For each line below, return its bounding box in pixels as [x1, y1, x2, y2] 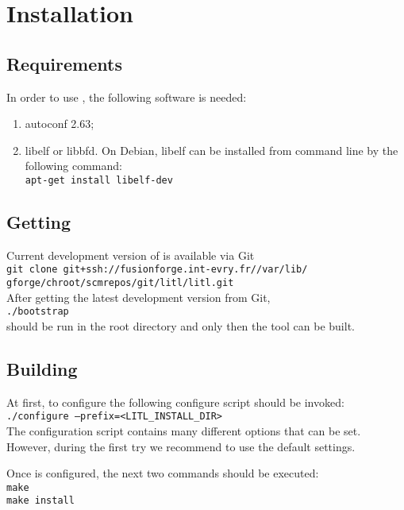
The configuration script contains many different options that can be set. [6, 423, 361, 439]
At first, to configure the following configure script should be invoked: [6, 393, 344, 410]
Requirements [6, 51, 122, 75]
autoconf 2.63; [25, 115, 94, 132]
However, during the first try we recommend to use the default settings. [6, 438, 356, 454]
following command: [25, 157, 122, 174]
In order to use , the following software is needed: [6, 88, 247, 105]
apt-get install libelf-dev [25, 174, 173, 186]
